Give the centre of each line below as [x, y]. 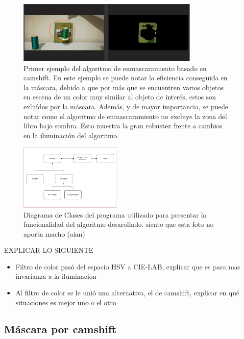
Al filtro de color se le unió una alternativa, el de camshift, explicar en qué [127, 293]
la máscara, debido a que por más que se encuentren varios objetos [124, 87]
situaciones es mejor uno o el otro [66, 302]
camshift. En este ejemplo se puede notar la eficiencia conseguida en [126, 78]
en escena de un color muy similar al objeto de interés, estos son [120, 97]
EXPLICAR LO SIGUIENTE [49, 250]
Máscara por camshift [60, 328]
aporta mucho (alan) [54, 233]
